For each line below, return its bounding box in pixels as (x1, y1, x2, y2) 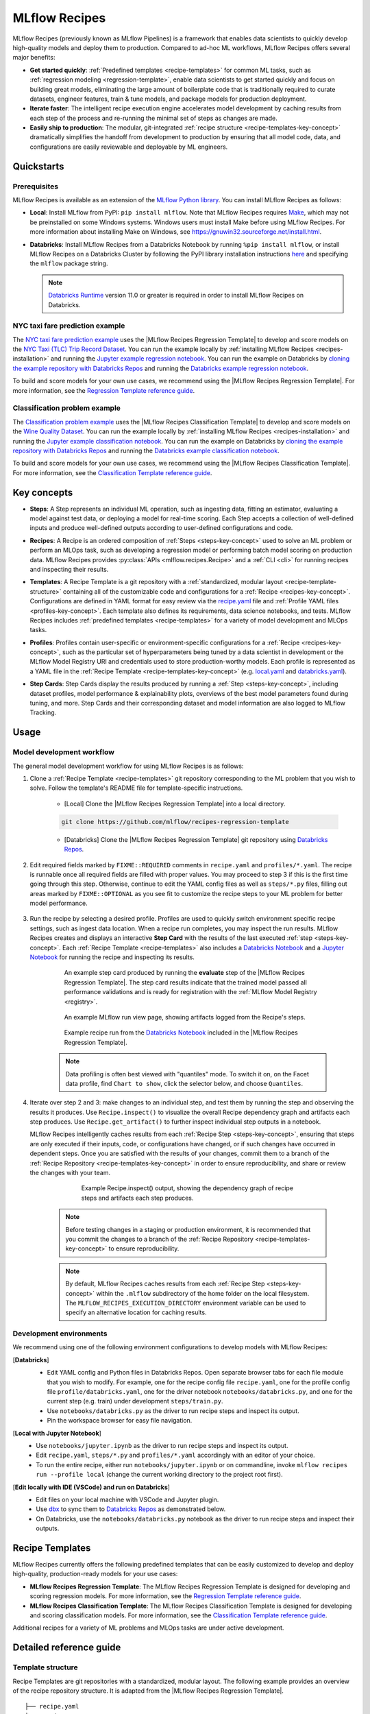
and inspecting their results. (29, 565, 109, 573)
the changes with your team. (29, 1169, 111, 1177)
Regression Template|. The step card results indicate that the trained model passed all (64, 978, 308, 987)
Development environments (12, 1329, 108, 1338)
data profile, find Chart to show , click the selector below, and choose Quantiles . (65, 1079, 304, 1087)
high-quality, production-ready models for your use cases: (12, 1570, 178, 1578)
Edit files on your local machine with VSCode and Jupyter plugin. (36, 1495, 219, 1504)
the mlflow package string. (29, 259, 108, 267)
